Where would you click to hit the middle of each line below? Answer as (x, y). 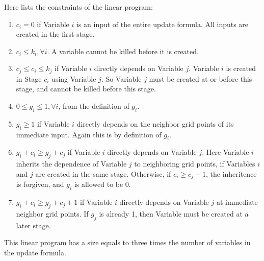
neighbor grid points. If (52, 213)
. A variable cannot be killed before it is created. (123, 51)
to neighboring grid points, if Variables (195, 164)
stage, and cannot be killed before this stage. (86, 89)
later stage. (33, 225)
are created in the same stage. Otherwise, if (103, 173)
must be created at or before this (201, 78)
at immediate (237, 202)
